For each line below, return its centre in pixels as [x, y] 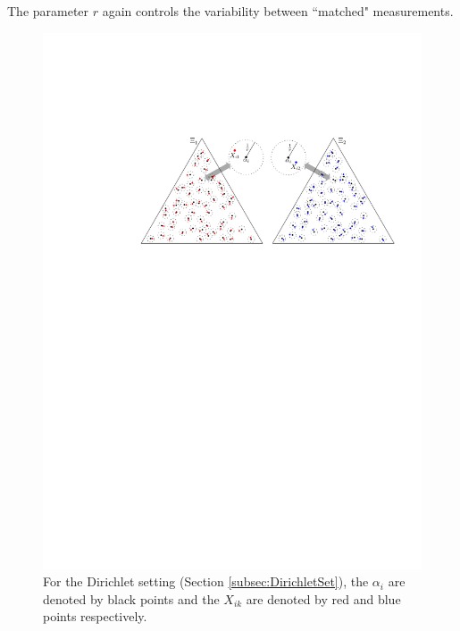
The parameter [48, 11]
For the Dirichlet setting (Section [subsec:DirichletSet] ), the [206, 581]
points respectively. [95, 616]
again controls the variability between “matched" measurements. [278, 11]
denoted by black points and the [131, 598]
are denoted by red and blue [323, 598]
